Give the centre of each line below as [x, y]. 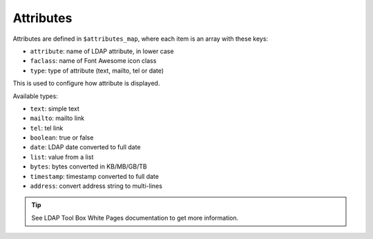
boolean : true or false [62, 137]
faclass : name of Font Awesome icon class [93, 61]
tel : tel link [47, 128]
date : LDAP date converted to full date [85, 147]
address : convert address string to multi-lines [96, 186]
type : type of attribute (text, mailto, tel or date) [97, 70]
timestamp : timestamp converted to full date [94, 176]
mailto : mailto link [57, 118]
